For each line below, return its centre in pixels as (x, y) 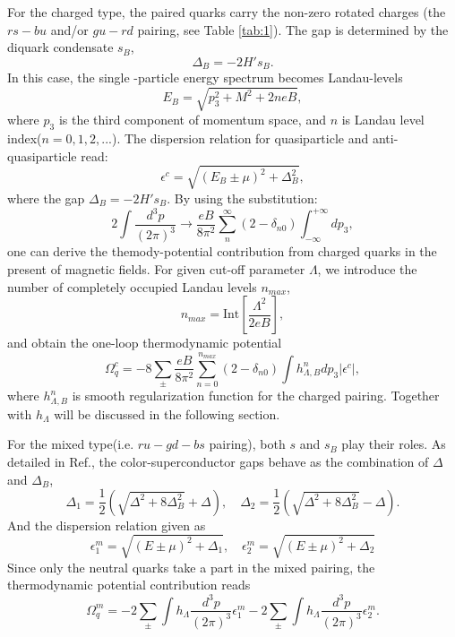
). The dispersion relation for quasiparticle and (240, 138)
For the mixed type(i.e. (71, 444)
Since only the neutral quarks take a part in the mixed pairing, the (191, 567)
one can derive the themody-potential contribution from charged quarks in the (222, 251)
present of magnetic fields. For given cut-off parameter (156, 269)
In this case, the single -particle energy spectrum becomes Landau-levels (205, 77)
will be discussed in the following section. (167, 413)
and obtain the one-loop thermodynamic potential (145, 343)
